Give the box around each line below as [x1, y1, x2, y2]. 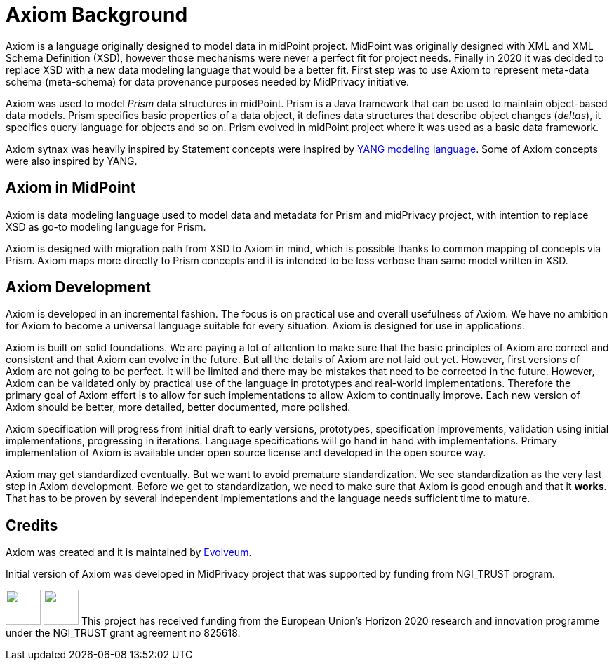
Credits [6, 516, 58, 534]
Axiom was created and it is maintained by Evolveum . [6, 546, 252, 559]
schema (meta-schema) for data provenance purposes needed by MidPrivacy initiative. [6, 75, 409, 88]
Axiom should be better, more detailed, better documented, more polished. [6, 401, 351, 414]
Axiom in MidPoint [6, 179, 136, 197]
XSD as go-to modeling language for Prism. [6, 220, 206, 233]
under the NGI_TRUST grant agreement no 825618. [6, 627, 241, 639]
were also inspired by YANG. [6, 154, 138, 167]
